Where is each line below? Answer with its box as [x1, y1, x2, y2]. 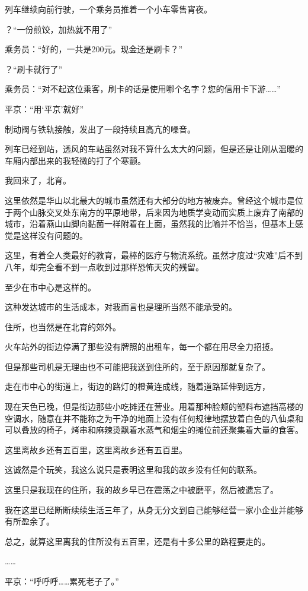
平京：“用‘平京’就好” [5, 102, 84, 115]
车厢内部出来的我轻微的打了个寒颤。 [5, 154, 146, 166]
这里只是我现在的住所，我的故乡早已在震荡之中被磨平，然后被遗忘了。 [5, 483, 278, 496]
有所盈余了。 [5, 515, 54, 527]
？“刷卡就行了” [5, 62, 63, 75]
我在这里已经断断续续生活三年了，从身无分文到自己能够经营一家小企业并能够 [5, 503, 303, 516]
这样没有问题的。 [21, 229, 88, 241]
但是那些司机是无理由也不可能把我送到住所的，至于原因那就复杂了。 [5, 360, 270, 372]
